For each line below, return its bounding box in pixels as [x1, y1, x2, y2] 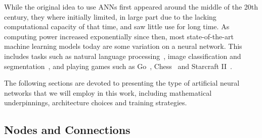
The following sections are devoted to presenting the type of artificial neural [4, 78, 240, 88]
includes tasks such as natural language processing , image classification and [4, 50, 241, 61]
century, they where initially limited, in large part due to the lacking [4, 11, 216, 22]
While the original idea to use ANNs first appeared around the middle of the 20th [4, 2, 258, 12]
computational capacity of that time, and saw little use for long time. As [4, 21, 230, 32]
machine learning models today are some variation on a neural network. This [4, 41, 242, 51]
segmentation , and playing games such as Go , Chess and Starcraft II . [4, 60, 232, 71]
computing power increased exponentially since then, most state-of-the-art [4, 31, 234, 41]
